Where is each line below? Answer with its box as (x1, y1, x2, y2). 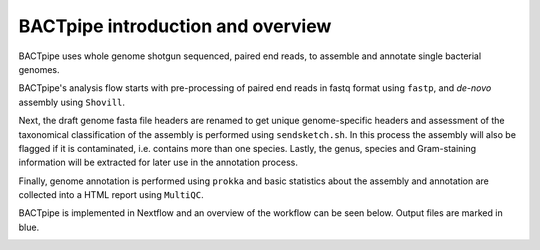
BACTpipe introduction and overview (18, 15, 332, 37)
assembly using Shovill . (18, 96, 125, 108)
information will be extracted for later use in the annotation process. (18, 156, 299, 169)
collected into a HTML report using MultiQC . (18, 189, 204, 201)
